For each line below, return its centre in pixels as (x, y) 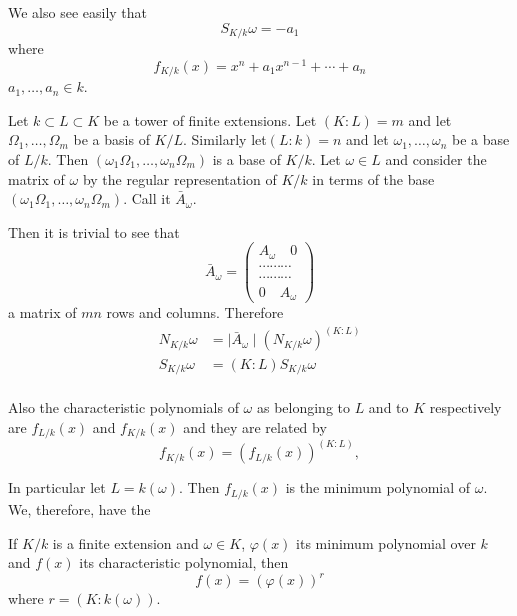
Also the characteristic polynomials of (123, 407)
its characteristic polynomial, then (184, 562)
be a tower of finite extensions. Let (210, 119)
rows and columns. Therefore (195, 312)
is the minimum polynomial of (378, 487)
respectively (465, 407)
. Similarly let (225, 139)
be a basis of (111, 139)
